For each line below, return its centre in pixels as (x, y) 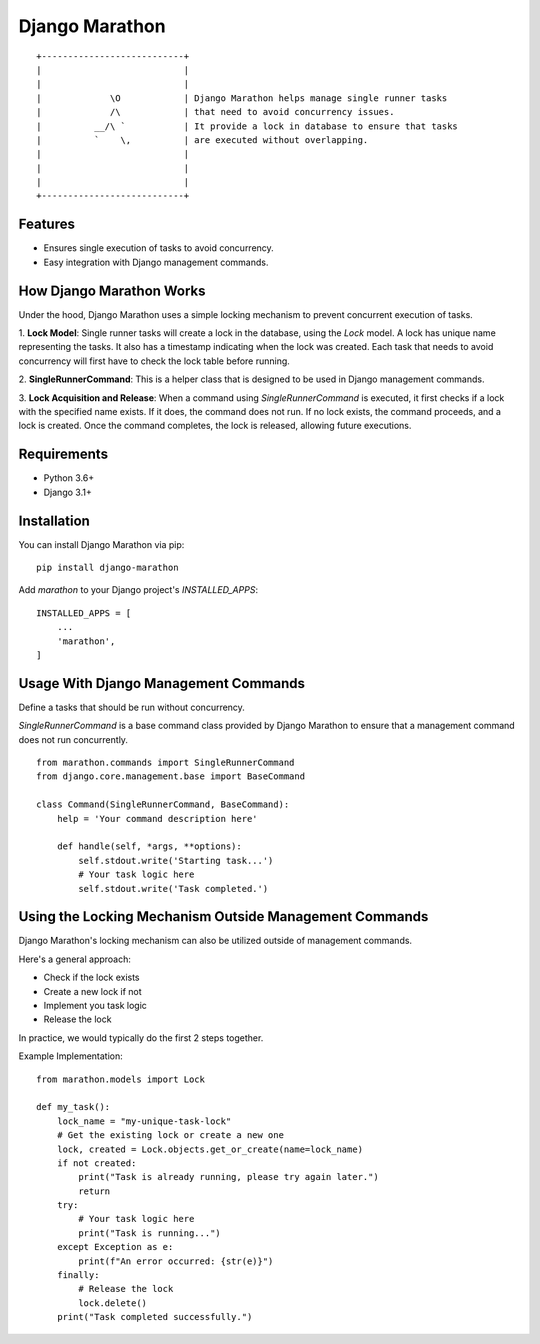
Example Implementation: (71, 1056)
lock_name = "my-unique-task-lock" (144, 1121)
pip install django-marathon (107, 567)
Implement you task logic (95, 1005)
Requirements (63, 454)
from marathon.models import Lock (120, 1079)
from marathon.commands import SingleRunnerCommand (165, 763)
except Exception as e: (115, 1247)
